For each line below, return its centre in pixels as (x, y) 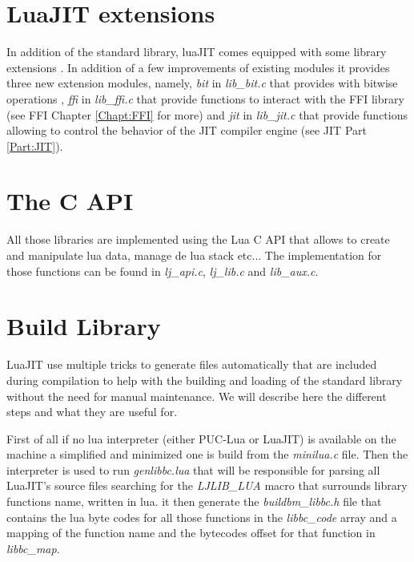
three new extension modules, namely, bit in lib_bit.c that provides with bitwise (202, 83)
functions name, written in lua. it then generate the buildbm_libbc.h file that (194, 501)
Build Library (84, 326)
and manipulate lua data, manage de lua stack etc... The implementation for (194, 255)
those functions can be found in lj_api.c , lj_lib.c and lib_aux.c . (163, 271)
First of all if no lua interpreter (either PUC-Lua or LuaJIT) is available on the (201, 438)
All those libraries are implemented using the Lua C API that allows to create (198, 239)
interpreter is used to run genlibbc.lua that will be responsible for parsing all (193, 469)
